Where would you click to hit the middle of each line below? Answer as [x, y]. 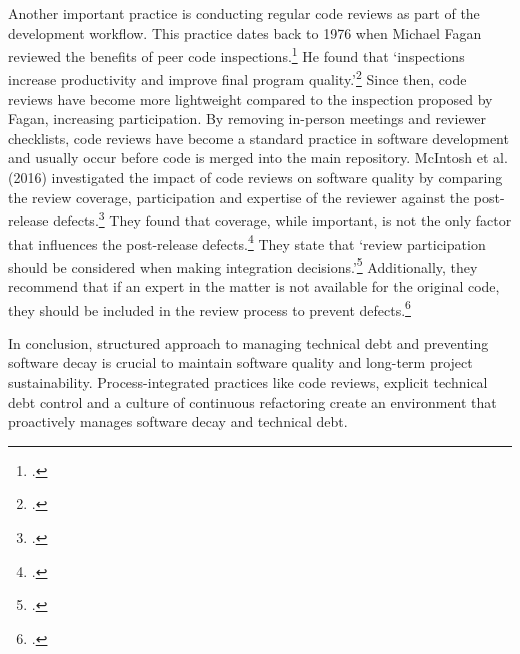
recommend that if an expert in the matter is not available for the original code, [254, 286]
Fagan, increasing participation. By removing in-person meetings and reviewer [247, 118]
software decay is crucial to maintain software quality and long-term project [240, 362]
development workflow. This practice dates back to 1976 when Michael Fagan [245, 32]
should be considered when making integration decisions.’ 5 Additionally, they [243, 265]
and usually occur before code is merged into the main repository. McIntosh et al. [258, 157]
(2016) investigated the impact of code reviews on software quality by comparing [255, 177]
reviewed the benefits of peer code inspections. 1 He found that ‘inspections [236, 54]
